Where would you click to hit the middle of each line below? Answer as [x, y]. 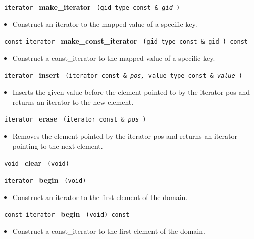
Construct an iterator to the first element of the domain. [100, 197]
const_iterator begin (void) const [67, 214]
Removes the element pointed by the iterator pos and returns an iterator [125, 136]
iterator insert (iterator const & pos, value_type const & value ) [123, 75]
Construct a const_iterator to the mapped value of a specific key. [114, 57]
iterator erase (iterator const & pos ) [75, 119]
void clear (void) [37, 163]
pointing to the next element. [58, 146]
